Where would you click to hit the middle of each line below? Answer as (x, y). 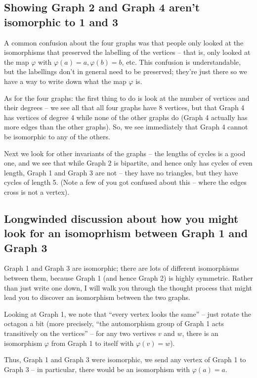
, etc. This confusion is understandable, (181, 62)
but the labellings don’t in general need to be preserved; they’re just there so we (126, 71)
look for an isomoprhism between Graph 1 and (126, 233)
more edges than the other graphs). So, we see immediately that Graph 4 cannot (126, 127)
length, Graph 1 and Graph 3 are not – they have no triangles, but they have (121, 172)
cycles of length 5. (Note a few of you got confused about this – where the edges (125, 182)
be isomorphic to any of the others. (57, 136)
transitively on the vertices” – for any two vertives (80, 333)
